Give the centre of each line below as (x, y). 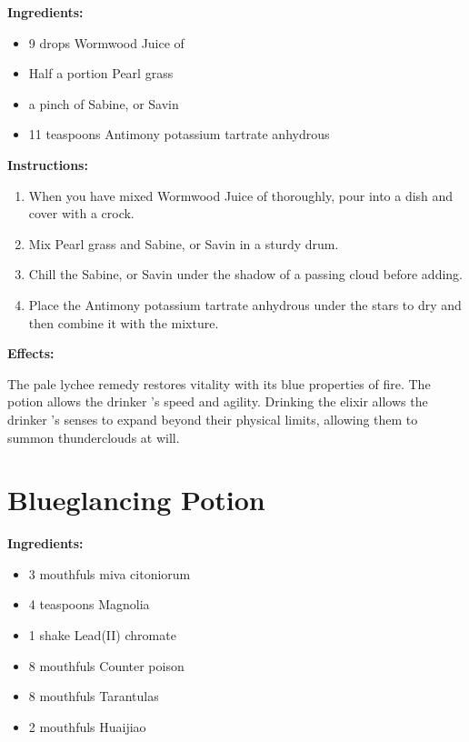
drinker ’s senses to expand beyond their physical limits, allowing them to (213, 419)
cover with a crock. (81, 213)
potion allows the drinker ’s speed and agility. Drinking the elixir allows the (218, 401)
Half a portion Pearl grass (101, 73)
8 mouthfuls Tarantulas (94, 696)
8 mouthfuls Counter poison (106, 665)
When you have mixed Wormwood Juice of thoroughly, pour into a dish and (241, 195)
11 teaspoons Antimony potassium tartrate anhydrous (179, 134)
